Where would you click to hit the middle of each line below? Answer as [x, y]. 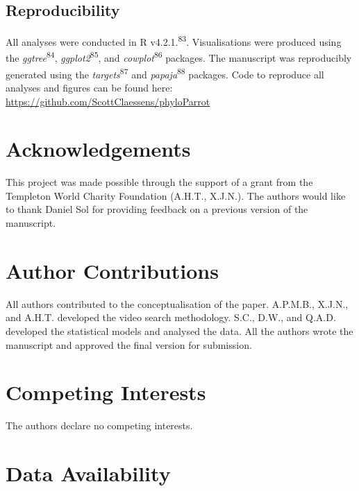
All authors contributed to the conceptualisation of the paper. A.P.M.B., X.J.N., [177, 303]
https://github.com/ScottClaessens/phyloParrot [108, 101]
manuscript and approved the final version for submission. [129, 344]
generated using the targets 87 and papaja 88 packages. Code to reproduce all [165, 73]
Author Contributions [112, 270]
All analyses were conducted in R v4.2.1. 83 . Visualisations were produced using [174, 41]
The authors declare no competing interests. [99, 425]
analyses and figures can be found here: [89, 87]
